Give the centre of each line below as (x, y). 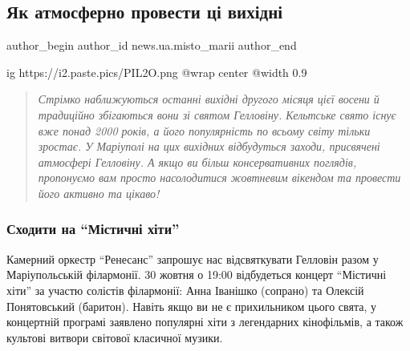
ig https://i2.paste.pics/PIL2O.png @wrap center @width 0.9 (157, 72)
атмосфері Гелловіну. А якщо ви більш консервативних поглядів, (197, 161)
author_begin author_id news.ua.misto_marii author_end (152, 45)
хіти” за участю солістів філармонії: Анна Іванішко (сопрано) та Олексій (185, 290)
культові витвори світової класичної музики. (115, 337)
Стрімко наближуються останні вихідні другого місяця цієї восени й (209, 99)
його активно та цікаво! (99, 193)
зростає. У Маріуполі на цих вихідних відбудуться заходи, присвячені (209, 146)
